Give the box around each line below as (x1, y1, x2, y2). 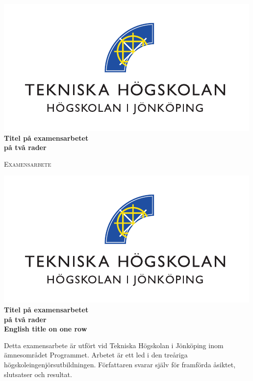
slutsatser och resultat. (4, 369, 72, 379)
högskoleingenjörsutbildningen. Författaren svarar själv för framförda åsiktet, (4, 359, 236, 369)
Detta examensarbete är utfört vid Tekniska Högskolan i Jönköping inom (4, 340, 224, 350)
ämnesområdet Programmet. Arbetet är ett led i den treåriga (4, 350, 188, 360)
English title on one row (4, 324, 87, 334)
